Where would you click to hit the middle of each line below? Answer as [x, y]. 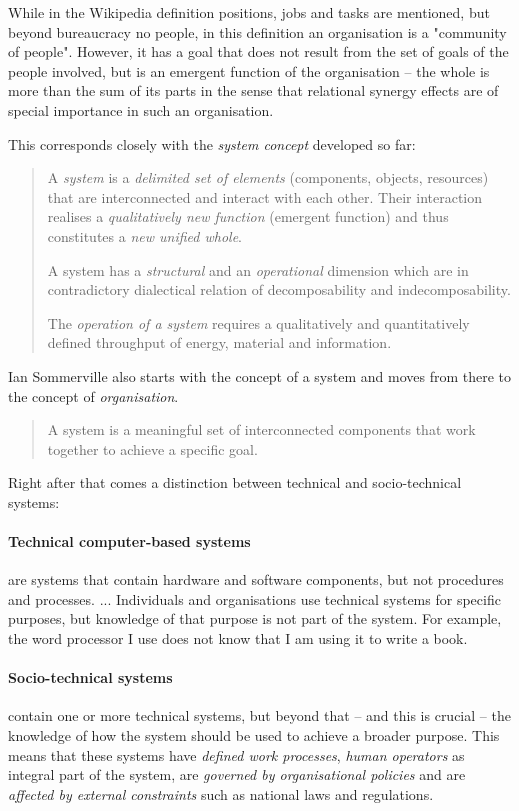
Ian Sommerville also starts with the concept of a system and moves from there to [259, 375]
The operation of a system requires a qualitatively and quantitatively [258, 322]
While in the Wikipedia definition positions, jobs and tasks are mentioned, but [249, 12]
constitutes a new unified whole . [144, 235]
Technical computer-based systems [129, 541]
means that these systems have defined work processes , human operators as [236, 754]
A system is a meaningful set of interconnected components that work [261, 429]
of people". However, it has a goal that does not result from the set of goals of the [258, 51]
